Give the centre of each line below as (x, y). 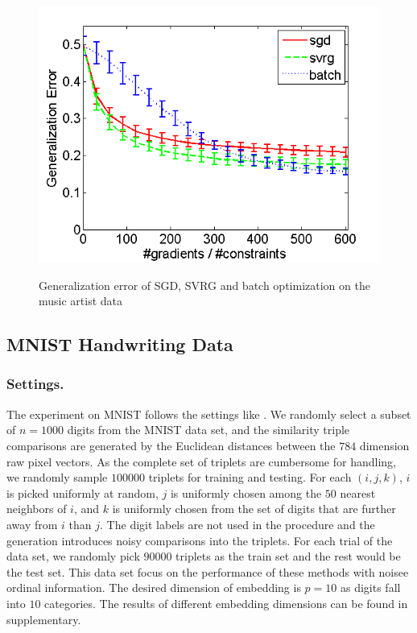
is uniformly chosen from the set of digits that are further (254, 509)
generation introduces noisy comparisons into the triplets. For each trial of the (200, 540)
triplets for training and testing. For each (250, 477)
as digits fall (370, 587)
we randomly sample (57, 477)
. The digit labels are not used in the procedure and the (237, 524)
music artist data (81, 301)
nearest (358, 492)
